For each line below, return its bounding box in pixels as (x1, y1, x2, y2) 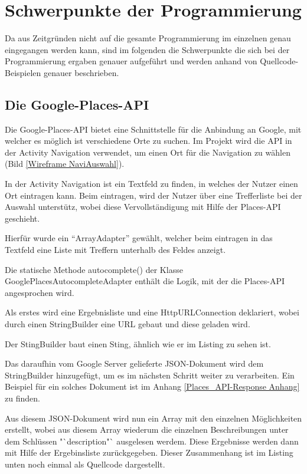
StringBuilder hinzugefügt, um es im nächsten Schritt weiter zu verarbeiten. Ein (5, 368, 295, 381)
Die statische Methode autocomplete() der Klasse (5, 263, 183, 275)
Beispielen (5, 66, 41, 78)
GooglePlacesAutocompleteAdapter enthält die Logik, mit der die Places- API (5, 275, 285, 287)
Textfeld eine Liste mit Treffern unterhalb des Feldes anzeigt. (5, 243, 226, 256)
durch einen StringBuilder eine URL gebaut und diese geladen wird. (5, 318, 250, 330)
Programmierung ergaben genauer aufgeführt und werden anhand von (5, 55, 257, 67)
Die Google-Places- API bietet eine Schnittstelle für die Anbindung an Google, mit (5, 123, 302, 135)
